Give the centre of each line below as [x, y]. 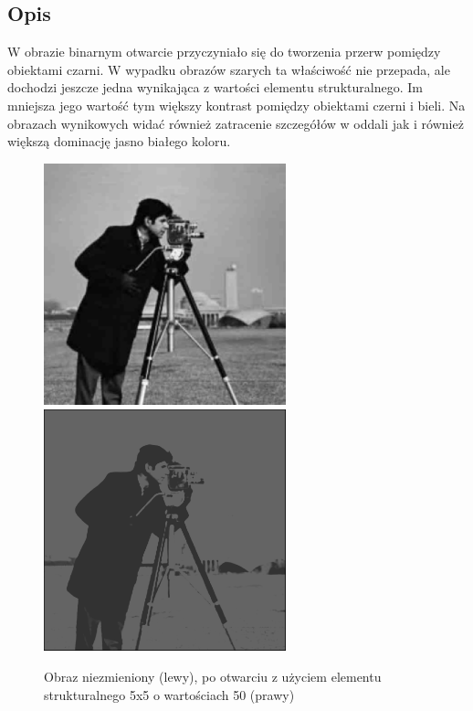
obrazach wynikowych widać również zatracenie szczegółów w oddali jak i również [236, 123]
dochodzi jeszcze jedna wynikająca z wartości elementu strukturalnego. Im [215, 87]
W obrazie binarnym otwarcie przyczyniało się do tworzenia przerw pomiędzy [224, 52]
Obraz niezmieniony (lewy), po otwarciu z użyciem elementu [213, 677]
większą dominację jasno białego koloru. [119, 141]
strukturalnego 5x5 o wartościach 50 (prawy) [169, 694]
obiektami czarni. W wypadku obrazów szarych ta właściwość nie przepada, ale [229, 69]
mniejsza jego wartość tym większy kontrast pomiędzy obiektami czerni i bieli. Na [236, 105]
